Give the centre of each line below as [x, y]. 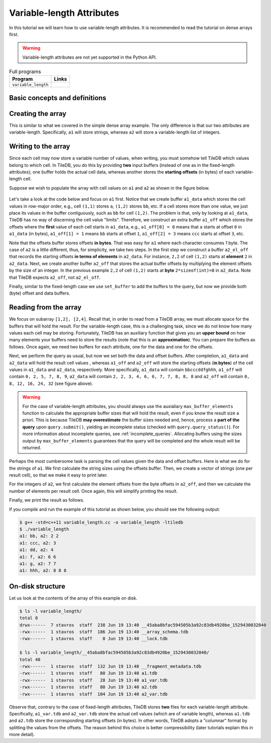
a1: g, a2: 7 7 [38, 563]
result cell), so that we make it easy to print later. [58, 475]
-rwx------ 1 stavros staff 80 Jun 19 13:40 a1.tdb [88, 673]
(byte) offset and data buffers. [40, 293]
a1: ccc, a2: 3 [38, 543]
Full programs [25, 72]
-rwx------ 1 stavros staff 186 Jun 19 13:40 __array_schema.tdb [104, 632]
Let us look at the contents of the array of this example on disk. [73, 598]
